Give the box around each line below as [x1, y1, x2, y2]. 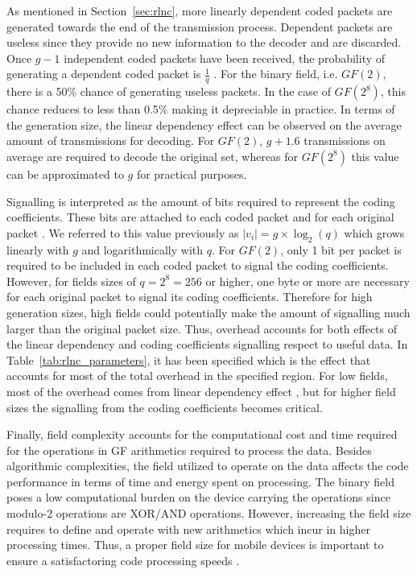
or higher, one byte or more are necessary [205, 272, 410, 289]
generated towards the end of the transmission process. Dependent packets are [6, 18, 393, 35]
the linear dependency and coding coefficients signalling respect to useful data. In [6, 336, 408, 353]
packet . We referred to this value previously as [6, 224, 239, 241]
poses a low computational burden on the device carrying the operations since [6, 489, 390, 506]
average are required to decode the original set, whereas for [6, 147, 299, 164]
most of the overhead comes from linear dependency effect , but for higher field [6, 382, 396, 399]
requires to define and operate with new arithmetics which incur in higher [6, 520, 370, 537]
